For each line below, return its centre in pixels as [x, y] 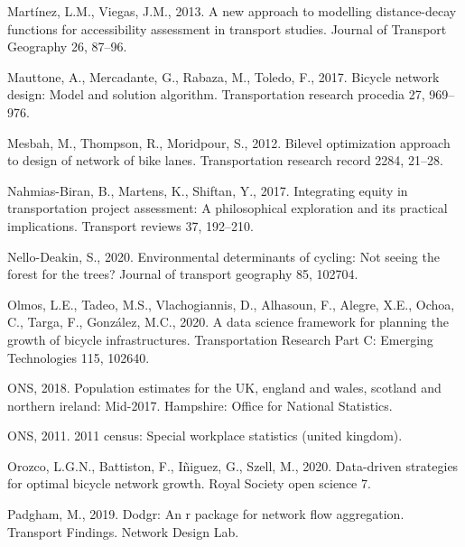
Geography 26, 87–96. [67, 46]
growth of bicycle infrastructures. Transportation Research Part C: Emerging [220, 339]
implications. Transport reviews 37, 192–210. [130, 225]
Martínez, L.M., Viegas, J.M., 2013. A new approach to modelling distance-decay [232, 11]
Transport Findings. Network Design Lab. [123, 531]
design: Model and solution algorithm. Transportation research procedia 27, [216, 94]
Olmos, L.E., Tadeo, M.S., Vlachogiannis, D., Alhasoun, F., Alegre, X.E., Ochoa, [231, 304]
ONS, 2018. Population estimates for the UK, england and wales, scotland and [224, 388]
